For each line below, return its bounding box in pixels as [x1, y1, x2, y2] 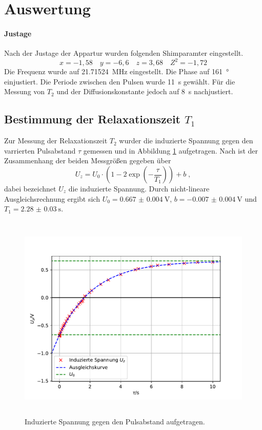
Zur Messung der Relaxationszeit [4, 135, 108, 146]
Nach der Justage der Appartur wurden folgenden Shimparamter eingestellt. [4, 48, 244, 58]
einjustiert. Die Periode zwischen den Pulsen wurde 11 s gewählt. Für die [4, 76, 235, 87]
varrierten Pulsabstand [4, 145, 76, 156]
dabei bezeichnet [4, 183, 56, 194]
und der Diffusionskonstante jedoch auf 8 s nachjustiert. [56, 86, 233, 97]
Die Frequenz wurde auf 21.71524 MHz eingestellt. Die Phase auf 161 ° [4, 66, 229, 77]
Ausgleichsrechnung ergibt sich [4, 193, 100, 204]
